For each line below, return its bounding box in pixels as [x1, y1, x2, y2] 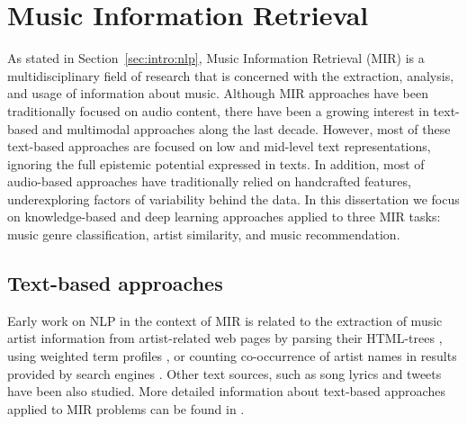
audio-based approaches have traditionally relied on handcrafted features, [7, 172, 411, 191]
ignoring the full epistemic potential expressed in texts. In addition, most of [7, 154, 425, 173]
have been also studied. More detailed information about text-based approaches [7, 382, 445, 401]
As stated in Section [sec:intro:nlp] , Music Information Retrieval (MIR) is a [7, 49, 425, 68]
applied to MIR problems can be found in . [7, 399, 245, 418]
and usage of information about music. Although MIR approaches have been [7, 84, 428, 103]
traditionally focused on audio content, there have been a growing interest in [7, 101, 429, 120]
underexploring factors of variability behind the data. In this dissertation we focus [7, 189, 460, 208]
